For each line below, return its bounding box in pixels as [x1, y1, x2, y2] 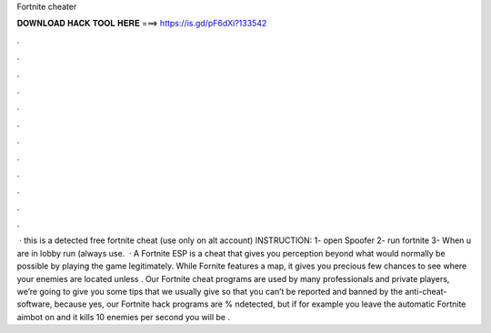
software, [16, 298, 53, 309]
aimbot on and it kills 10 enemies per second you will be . [16, 311, 231, 322]
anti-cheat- [405, 287, 447, 298]
